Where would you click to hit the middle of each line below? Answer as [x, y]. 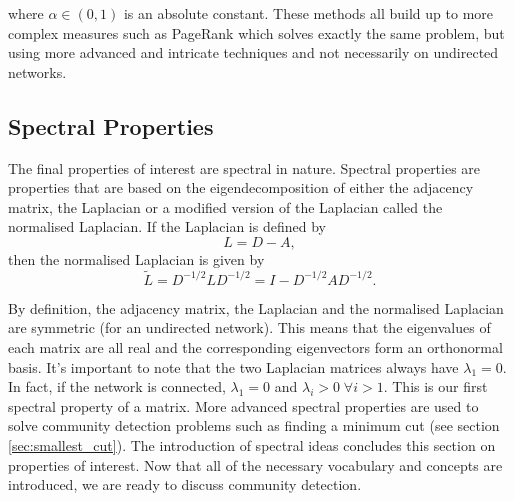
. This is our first [435, 386]
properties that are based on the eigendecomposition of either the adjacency [241, 187]
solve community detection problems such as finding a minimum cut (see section [254, 425]
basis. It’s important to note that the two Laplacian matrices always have [233, 366]
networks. [37, 71]
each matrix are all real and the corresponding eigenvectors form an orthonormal [255, 346]
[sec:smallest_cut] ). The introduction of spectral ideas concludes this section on [252, 444]
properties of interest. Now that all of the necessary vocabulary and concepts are [255, 464]
